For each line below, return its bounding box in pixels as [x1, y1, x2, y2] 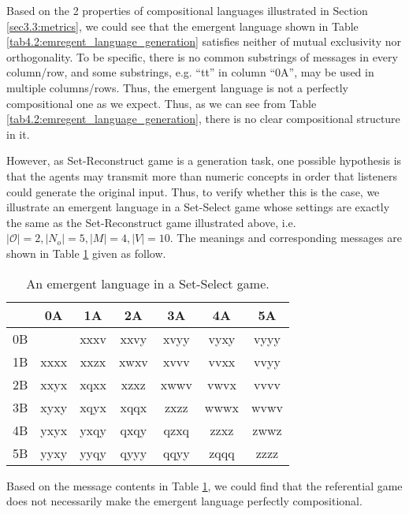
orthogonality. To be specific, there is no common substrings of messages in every [6, 48, 398, 65]
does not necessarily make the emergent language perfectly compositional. [6, 493, 363, 509]
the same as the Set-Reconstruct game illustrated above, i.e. [6, 214, 296, 230]
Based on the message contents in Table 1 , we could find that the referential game [6, 477, 403, 494]
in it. [6, 125, 30, 142]
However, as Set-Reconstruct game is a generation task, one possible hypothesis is [6, 152, 402, 169]
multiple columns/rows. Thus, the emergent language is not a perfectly [6, 79, 349, 95]
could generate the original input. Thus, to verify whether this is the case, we [6, 183, 380, 199]
